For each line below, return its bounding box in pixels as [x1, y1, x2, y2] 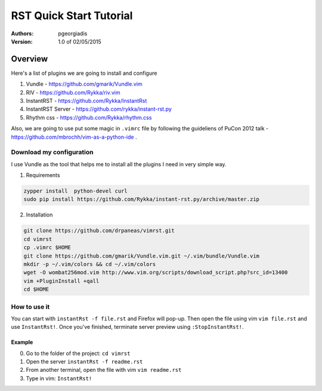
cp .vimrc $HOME [23, 244, 72, 251]
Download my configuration [11, 148, 94, 157]
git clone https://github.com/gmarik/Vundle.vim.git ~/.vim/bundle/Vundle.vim [23, 252, 259, 259]
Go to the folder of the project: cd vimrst [26, 350, 131, 357]
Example [11, 338, 33, 346]
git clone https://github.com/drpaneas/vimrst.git [23, 227, 175, 234]
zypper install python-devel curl [23, 188, 128, 194]
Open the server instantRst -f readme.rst [26, 358, 143, 365]
